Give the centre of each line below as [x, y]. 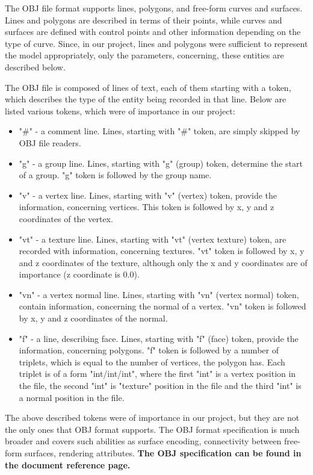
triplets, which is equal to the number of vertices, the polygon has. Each [152, 362]
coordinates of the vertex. [66, 218]
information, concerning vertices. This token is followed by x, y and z [147, 207]
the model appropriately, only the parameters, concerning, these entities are [144, 55]
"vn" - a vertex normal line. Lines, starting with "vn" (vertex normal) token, [159, 294]
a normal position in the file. [72, 397]
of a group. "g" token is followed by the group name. [115, 175]
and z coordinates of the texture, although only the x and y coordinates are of [163, 262]
